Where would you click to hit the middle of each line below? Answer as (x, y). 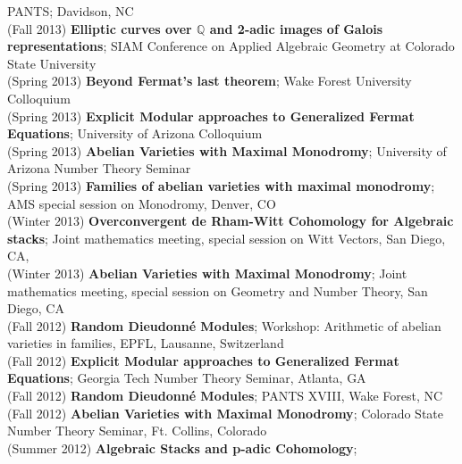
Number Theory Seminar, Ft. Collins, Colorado (137, 431)
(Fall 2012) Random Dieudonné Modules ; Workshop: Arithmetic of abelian (224, 325)
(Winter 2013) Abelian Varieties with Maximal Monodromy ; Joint (207, 273)
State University (52, 63)
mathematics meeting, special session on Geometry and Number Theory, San (218, 290)
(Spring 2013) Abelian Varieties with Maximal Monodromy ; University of (227, 150)
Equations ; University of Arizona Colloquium (135, 133)
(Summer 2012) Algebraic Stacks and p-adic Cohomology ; (182, 447)
